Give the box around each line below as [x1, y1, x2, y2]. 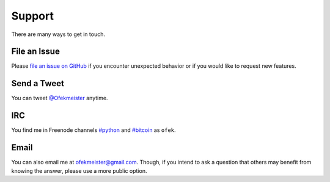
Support [11, 9, 54, 23]
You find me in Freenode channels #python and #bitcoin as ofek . [11, 126, 177, 134]
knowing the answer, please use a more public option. [11, 167, 147, 174]
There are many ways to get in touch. [11, 31, 105, 38]
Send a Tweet [11, 78, 64, 89]
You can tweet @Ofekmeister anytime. [11, 95, 108, 102]
